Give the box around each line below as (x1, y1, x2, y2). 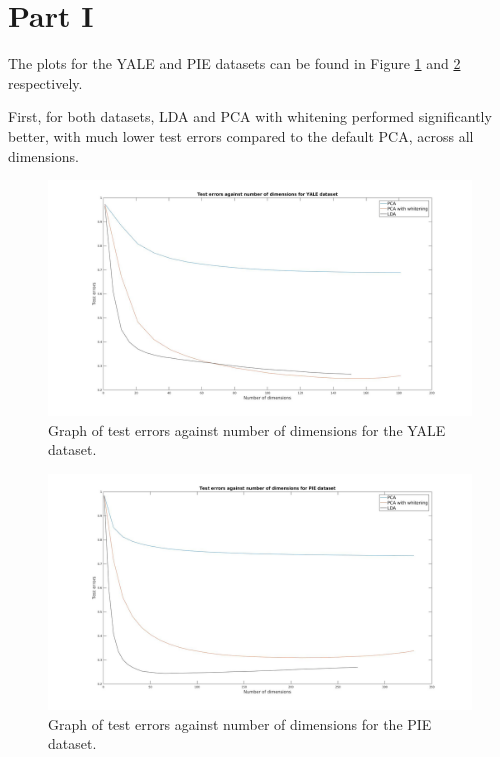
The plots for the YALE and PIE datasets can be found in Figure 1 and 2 (8, 53, 461, 74)
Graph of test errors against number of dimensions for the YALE (48, 419, 446, 440)
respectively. (8, 72, 83, 93)
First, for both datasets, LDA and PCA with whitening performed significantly (8, 106, 492, 127)
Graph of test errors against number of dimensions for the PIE (48, 713, 432, 734)
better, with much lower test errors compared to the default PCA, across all (8, 125, 474, 146)
